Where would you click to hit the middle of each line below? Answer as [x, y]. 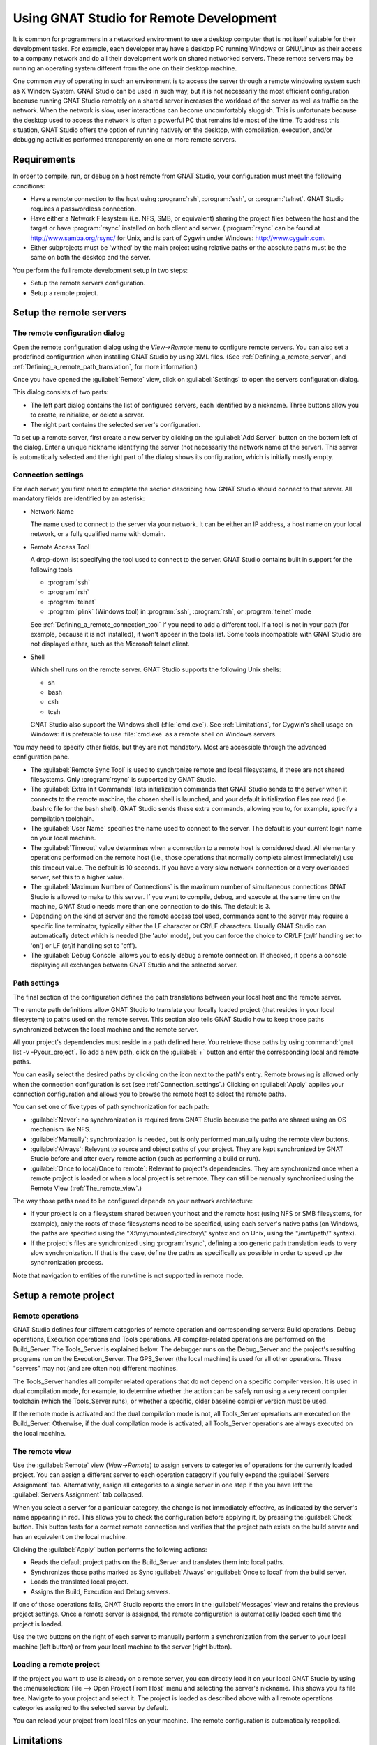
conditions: [29, 186]
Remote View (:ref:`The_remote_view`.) [86, 1188]
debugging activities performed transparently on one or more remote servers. [125, 140]
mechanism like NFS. [60, 1129]
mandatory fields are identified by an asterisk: [79, 498]
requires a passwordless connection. [83, 209]
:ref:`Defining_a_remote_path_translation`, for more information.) [105, 366]
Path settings [36, 983]
